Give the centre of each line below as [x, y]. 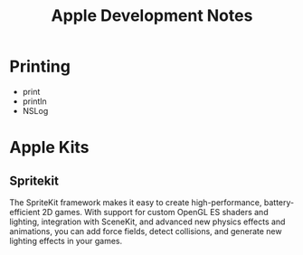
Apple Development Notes [152, 16]
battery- [279, 202]
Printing [40, 66]
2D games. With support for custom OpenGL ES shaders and [155, 212]
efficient [25, 212]
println [34, 101]
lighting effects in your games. [66, 241]
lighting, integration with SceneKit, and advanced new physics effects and [147, 222]
